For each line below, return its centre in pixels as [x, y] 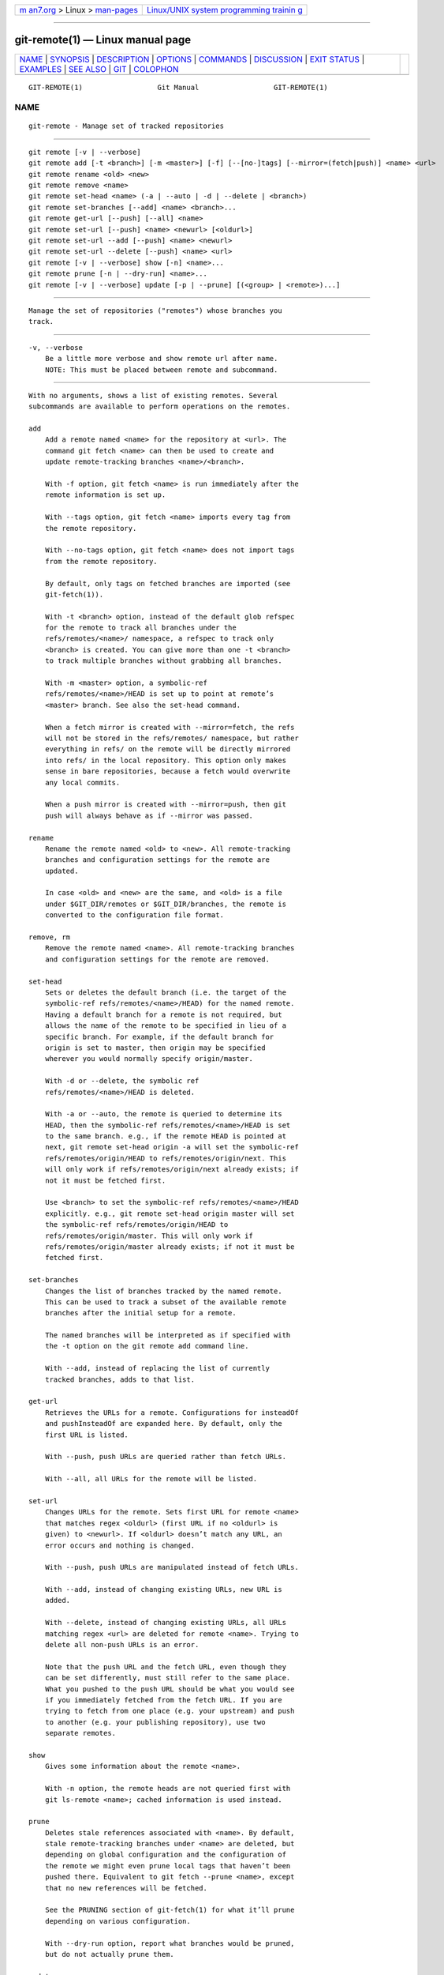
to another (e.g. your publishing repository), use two [155, 1722]
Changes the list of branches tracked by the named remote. [164, 1291]
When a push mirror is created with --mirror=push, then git [166, 805]
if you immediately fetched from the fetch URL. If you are [164, 1700]
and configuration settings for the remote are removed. [157, 959]
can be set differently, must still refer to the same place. [168, 1678]
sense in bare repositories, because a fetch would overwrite [168, 771]
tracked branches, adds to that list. [120, 1379]
